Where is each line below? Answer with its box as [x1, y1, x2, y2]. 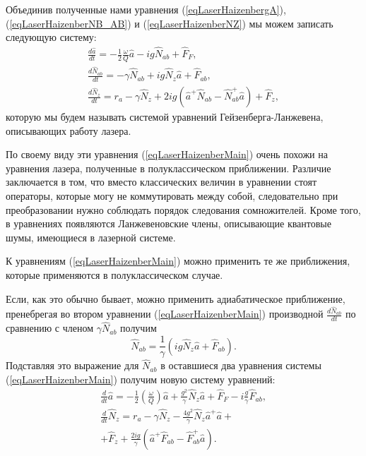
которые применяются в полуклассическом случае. [6, 267, 223, 282]
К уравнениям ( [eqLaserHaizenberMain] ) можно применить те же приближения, [6, 253, 350, 268]
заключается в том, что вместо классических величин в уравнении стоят [6, 174, 317, 189]
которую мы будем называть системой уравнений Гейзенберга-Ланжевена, [6, 109, 324, 124]
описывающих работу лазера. [6, 123, 131, 138]
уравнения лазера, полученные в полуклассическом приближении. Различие [6, 160, 331, 175]
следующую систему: [6, 30, 97, 44]
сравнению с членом [6, 320, 94, 335]
